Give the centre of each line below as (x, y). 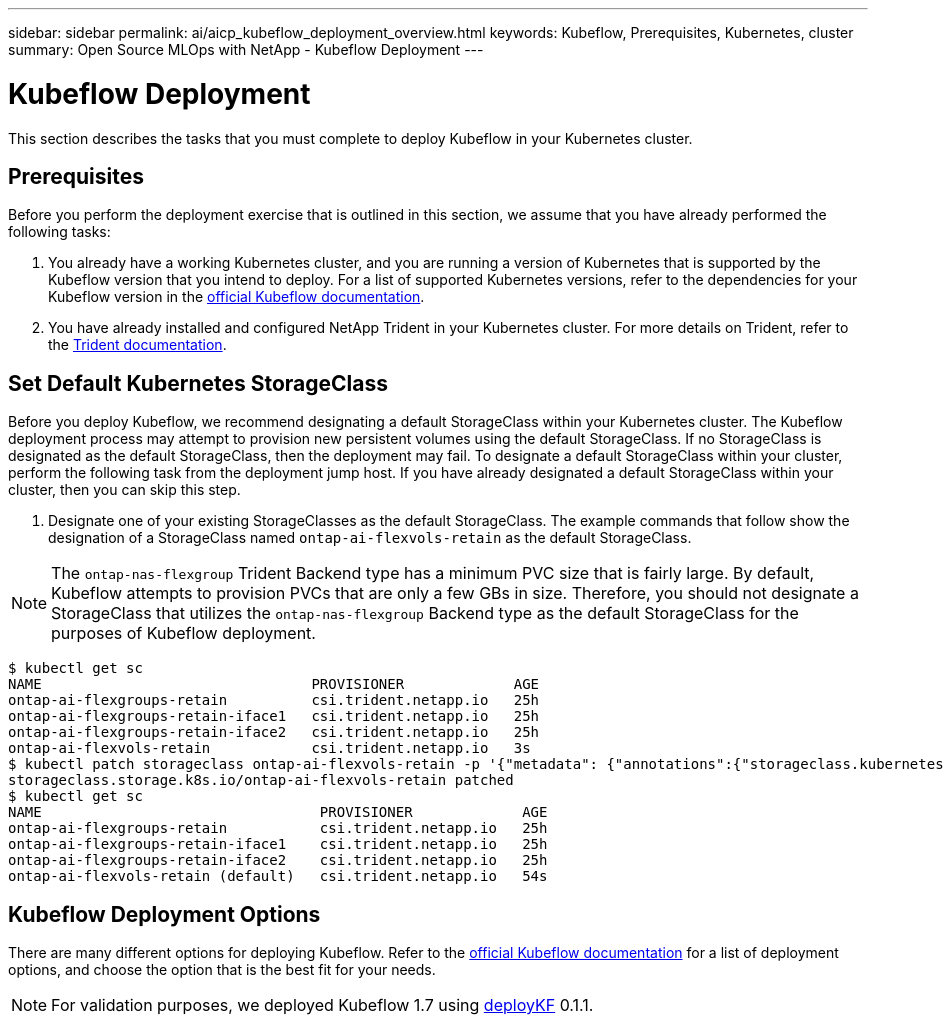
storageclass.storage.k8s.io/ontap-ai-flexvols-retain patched (261, 780)
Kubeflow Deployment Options (164, 914)
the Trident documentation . (137, 345)
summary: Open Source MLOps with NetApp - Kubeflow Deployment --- (246, 49)
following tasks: (59, 232)
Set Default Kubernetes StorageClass (198, 383)
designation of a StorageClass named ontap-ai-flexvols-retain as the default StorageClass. (370, 538)
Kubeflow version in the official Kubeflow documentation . (236, 297)
